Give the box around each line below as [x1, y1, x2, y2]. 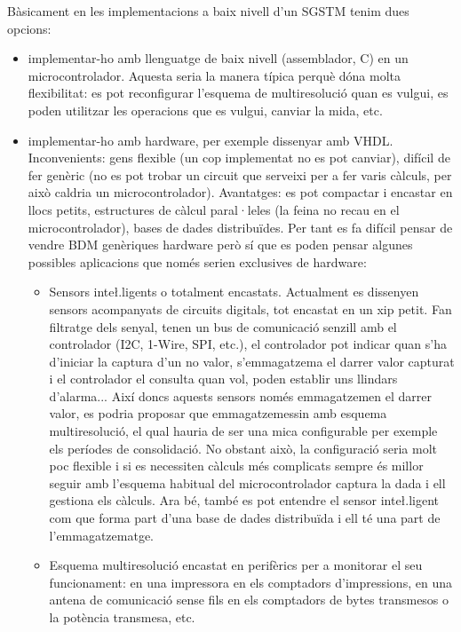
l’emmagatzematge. [49, 525, 155, 544]
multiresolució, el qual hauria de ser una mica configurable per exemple [49, 422, 438, 440]
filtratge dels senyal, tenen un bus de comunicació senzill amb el [49, 317, 397, 336]
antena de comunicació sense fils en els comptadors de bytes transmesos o [49, 590, 449, 609]
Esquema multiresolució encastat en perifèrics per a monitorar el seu [49, 556, 423, 574]
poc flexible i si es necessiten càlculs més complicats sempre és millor [49, 456, 424, 475]
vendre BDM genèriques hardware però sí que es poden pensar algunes [28, 235, 413, 254]
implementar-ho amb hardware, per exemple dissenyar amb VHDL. [28, 130, 393, 149]
